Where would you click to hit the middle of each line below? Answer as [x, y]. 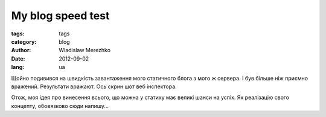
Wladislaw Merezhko [85, 50]
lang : [18, 67]
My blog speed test [60, 16]
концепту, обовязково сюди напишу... [60, 106]
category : [24, 41]
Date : [18, 58]
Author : [21, 50]
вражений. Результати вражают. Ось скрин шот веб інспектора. [94, 86]
